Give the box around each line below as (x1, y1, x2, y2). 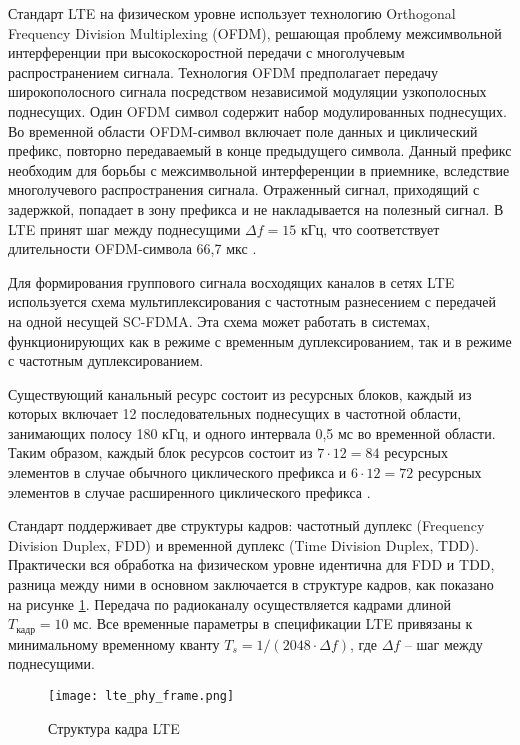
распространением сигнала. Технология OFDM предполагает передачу (8, 61, 439, 82)
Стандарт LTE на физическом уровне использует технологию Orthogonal (8, 3, 456, 23)
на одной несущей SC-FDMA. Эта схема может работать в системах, (8, 310, 431, 331)
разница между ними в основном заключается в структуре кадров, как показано (8, 574, 494, 595)
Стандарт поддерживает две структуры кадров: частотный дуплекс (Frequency (8, 515, 485, 536)
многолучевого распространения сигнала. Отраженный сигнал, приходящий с (8, 179, 480, 200)
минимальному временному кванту (8, 633, 220, 654)
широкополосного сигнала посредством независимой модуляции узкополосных (8, 81, 487, 102)
